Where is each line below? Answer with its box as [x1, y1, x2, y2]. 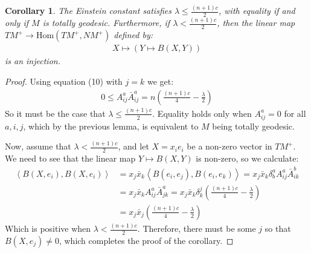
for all [284, 107, 306, 119]
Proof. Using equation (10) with [5, 74, 123, 87]
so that [265, 222, 291, 235]
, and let [118, 140, 149, 153]
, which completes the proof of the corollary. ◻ [59, 234, 234, 246]
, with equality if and [219, 4, 295, 17]
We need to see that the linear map [5, 152, 136, 165]
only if [5, 16, 29, 29]
